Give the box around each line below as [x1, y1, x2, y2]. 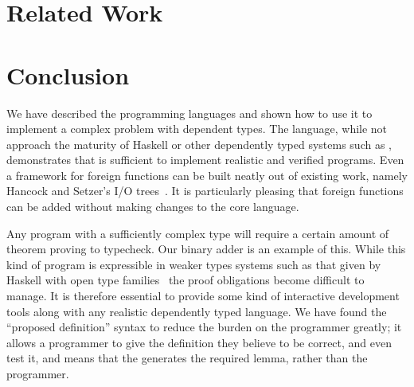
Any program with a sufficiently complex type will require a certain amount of [6, 225, 389, 241]
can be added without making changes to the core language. [6, 198, 299, 215]
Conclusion [6, 58, 130, 91]
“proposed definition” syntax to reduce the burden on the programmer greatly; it [6, 319, 402, 335]
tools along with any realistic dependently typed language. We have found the [6, 303, 387, 319]
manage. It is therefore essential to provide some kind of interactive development [6, 287, 400, 304]
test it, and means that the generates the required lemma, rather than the [6, 350, 368, 366]
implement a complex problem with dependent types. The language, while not [6, 120, 388, 137]
